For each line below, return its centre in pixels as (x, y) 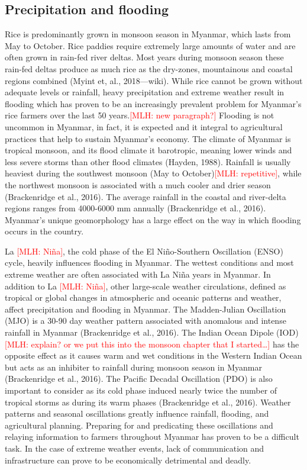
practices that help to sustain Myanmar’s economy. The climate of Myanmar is (148, 138)
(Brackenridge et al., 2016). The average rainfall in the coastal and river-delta (146, 196)
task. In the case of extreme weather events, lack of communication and (135, 448)
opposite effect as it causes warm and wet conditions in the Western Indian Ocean (153, 355)
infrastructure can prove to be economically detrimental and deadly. (128, 460)
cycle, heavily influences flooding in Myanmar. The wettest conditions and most (149, 263)
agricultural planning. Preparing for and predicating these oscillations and (139, 425)
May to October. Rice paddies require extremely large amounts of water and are (150, 45)
